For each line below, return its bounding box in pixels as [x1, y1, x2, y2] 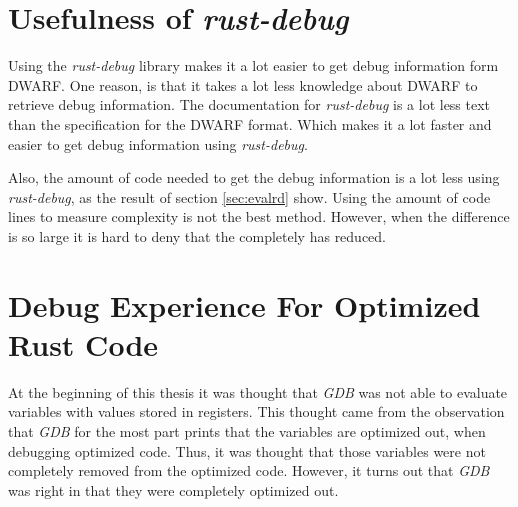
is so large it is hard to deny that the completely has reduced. [8, 225, 387, 246]
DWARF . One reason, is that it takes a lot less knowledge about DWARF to [8, 74, 478, 95]
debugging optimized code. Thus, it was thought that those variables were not [8, 440, 486, 461]
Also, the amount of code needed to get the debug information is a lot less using [8, 167, 500, 188]
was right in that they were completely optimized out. [8, 479, 339, 500]
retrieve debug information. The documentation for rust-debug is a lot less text [8, 94, 491, 115]
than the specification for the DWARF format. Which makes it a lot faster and [8, 113, 492, 134]
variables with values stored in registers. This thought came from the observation [8, 401, 505, 422]
